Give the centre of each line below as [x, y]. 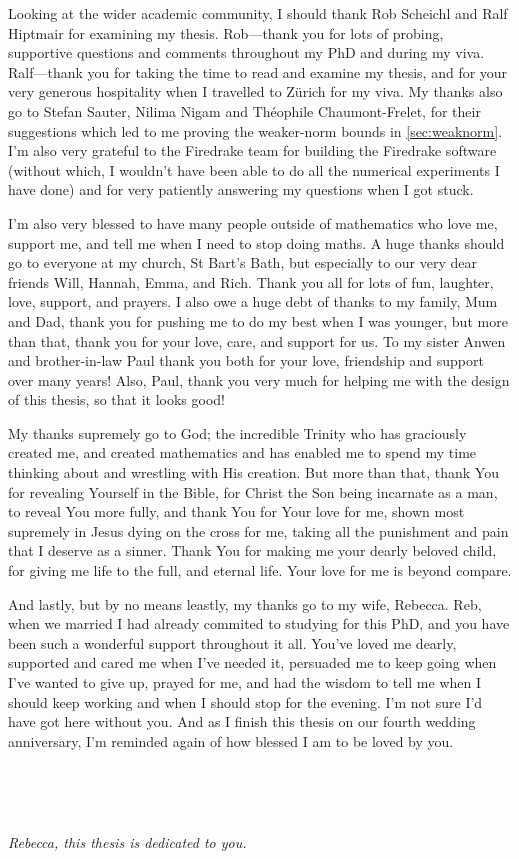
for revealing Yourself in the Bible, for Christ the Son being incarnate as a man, [253, 491]
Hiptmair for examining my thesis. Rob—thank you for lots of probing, [226, 32]
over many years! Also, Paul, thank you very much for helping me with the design [259, 379]
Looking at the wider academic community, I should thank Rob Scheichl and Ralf [258, 13]
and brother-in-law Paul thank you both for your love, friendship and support [246, 360]
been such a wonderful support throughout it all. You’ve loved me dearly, [232, 642]
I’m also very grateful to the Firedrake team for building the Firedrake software [252, 150]
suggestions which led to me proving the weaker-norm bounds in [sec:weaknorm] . [255, 130]
